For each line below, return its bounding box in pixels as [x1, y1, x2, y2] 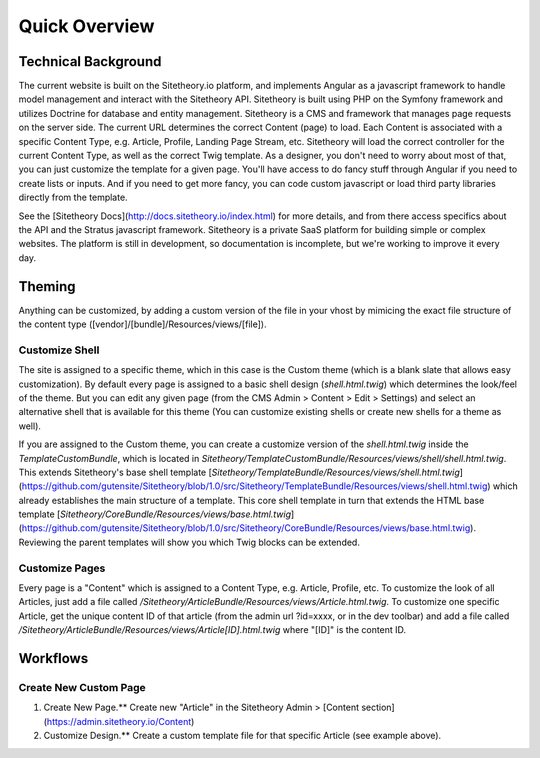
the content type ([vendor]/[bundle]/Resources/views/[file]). [18, 318, 267, 330]
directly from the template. [18, 191, 129, 204]
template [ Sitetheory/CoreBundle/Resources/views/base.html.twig [18, 508, 292, 520]
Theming [18, 278, 76, 295]
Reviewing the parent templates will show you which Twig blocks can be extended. [18, 536, 360, 548]
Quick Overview [18, 15, 155, 37]
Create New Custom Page [18, 680, 147, 694]
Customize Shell [18, 343, 100, 357]
